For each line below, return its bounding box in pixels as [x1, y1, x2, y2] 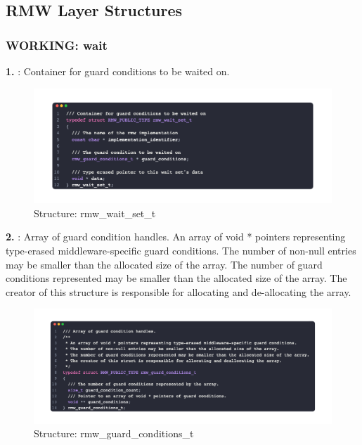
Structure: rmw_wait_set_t [34, 205, 156, 220]
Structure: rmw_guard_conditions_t [34, 426, 194, 441]
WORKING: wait [6, 36, 108, 53]
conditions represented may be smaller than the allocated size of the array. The [6, 271, 347, 285]
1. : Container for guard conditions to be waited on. [6, 64, 230, 78]
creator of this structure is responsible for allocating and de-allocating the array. [6, 284, 351, 299]
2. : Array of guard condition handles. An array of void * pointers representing [6, 229, 346, 244]
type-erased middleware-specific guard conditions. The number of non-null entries [6, 243, 356, 257]
